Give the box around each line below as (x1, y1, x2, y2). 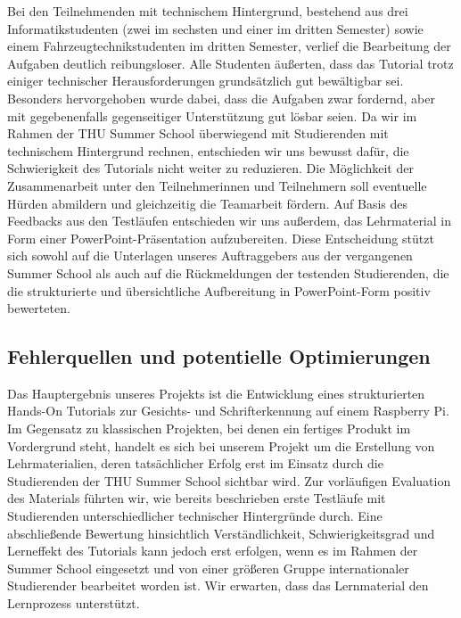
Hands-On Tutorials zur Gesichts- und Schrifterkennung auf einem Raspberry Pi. (7, 401, 449, 420)
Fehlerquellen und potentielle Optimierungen (7, 342, 431, 370)
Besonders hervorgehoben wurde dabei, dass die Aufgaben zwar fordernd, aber (7, 88, 435, 107)
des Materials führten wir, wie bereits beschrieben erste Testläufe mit (7, 489, 386, 507)
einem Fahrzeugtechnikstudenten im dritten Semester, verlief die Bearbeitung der (7, 37, 451, 55)
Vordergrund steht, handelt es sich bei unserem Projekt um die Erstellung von (7, 436, 435, 455)
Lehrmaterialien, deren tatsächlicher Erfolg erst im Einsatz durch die (7, 454, 383, 473)
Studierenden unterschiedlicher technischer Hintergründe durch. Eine (7, 507, 383, 525)
